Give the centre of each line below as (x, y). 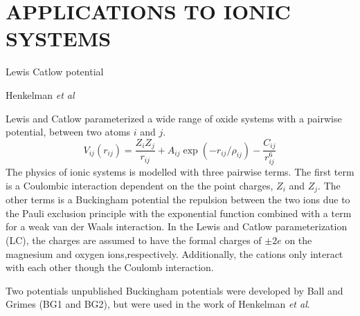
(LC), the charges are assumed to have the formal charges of (134, 240)
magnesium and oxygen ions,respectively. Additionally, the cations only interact (174, 253)
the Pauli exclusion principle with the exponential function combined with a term (179, 213)
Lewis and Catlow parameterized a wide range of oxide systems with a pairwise (174, 118)
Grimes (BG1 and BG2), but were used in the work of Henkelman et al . (158, 304)
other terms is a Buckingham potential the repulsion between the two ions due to (178, 199)
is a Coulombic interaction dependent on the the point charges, (139, 185)
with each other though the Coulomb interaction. (110, 267)
